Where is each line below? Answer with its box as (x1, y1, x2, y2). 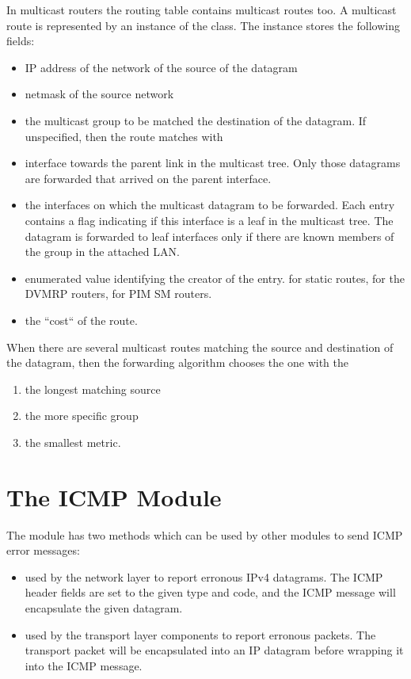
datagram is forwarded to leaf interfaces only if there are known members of (25, 227, 394, 244)
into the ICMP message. (25, 657, 143, 673)
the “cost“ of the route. (25, 311, 138, 328)
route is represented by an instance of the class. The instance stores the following (6, 17, 400, 33)
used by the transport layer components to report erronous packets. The (25, 626, 376, 643)
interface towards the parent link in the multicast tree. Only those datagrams (25, 154, 401, 171)
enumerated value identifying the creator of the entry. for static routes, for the (25, 269, 405, 286)
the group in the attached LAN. (25, 243, 180, 260)
